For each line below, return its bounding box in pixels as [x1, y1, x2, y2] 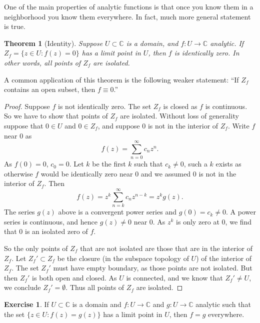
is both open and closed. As [32, 272, 117, 282]
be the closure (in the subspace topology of [57, 252, 189, 263]
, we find [225, 216, 252, 226]
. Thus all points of [65, 282, 124, 292]
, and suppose [97, 120, 140, 130]
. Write [227, 120, 249, 130]
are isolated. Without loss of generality [120, 110, 239, 121]
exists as [215, 158, 241, 169]
